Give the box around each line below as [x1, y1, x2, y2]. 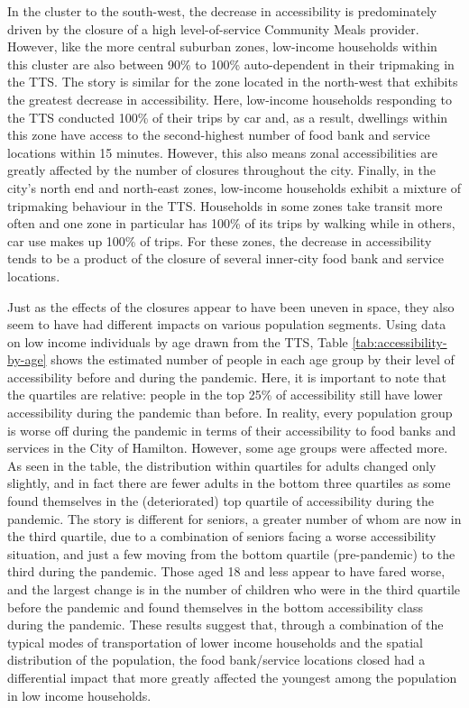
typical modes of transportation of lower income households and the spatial [7, 632, 423, 651]
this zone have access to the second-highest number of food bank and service [7, 125, 430, 144]
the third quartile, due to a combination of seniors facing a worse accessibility [7, 527, 437, 546]
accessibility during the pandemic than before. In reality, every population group [7, 403, 453, 422]
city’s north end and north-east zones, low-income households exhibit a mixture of [7, 178, 461, 197]
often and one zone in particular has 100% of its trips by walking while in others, [7, 214, 455, 233]
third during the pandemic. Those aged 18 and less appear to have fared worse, [7, 562, 446, 581]
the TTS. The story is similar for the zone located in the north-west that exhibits [7, 72, 458, 91]
